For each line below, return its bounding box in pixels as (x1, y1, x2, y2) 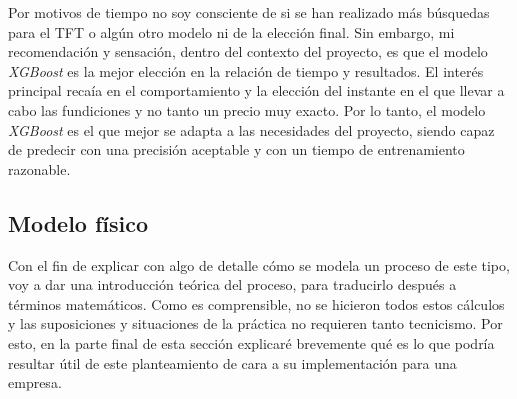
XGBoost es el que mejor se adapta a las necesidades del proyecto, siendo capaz (8, 119, 495, 140)
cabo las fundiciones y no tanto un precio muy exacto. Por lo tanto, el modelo (8, 99, 486, 120)
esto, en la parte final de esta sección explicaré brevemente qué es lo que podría (8, 332, 495, 353)
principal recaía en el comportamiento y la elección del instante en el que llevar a (8, 80, 505, 101)
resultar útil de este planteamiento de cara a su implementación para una (8, 352, 457, 373)
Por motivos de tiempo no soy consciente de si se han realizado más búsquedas (8, 2, 490, 22)
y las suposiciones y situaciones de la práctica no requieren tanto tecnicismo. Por (8, 313, 503, 334)
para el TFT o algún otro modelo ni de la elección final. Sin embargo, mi (8, 21, 455, 42)
